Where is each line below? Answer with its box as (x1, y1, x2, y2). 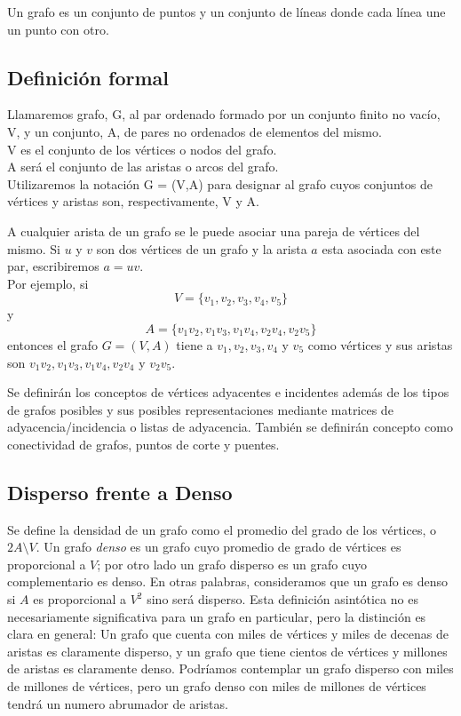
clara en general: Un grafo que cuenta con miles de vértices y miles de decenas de (7, 625, 449, 643)
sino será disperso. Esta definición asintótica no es (147, 590, 418, 609)
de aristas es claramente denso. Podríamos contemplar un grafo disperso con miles (7, 659, 454, 678)
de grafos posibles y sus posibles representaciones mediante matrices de (7, 400, 393, 418)
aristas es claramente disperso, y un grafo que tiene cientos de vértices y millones (7, 641, 448, 660)
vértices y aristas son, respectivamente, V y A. (7, 192, 259, 211)
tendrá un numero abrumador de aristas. (7, 694, 228, 712)
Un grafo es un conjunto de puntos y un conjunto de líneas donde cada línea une (7, 3, 446, 20)
